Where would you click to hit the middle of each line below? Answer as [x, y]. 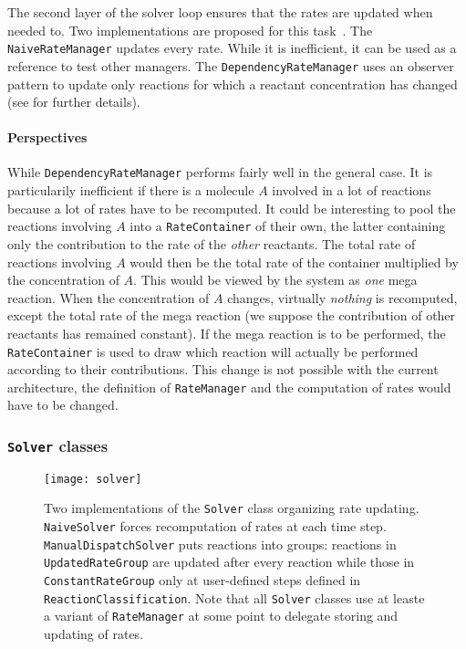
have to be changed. [63, 405]
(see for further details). [74, 102]
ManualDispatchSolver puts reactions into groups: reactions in [220, 544]
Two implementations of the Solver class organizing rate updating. [232, 508]
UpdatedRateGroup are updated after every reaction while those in [229, 562]
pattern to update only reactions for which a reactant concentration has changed [233, 84]
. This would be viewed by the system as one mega [275, 280]
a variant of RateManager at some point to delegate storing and [221, 616]
